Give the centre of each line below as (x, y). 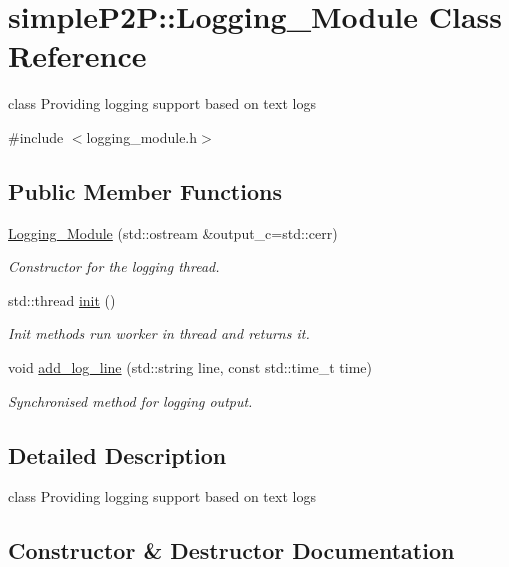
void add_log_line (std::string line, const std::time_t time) (190, 367)
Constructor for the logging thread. (114, 266)
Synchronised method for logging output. (130, 400)
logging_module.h (142, 136)
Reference (77, 55)
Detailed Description (117, 454)
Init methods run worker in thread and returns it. (159, 333)
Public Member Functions (145, 190)
